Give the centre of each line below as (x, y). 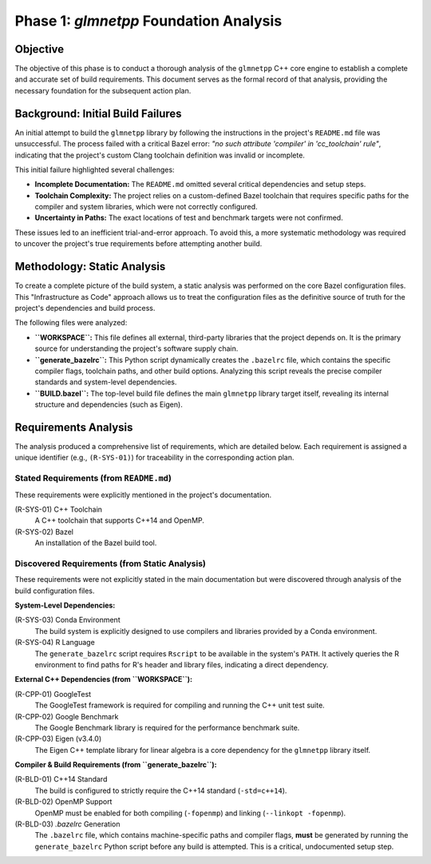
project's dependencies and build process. (85, 308)
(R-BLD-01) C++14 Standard (61, 779)
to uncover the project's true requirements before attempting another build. (138, 244)
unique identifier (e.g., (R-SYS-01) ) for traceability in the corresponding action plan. (154, 458)
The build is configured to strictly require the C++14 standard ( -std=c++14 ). (161, 790)
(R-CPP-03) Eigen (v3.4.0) (58, 739)
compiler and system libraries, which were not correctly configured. (146, 207)
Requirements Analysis (74, 427)
